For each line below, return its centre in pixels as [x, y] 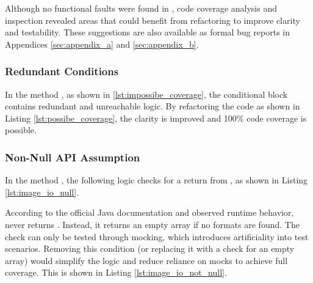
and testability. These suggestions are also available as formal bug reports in [148, 32]
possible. [21, 130]
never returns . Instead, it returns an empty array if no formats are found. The [152, 224]
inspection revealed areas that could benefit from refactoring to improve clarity [153, 20]
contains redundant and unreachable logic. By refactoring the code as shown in [153, 106]
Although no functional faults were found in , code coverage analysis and [141, 8]
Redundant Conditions [62, 71]
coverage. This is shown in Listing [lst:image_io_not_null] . [116, 272]
